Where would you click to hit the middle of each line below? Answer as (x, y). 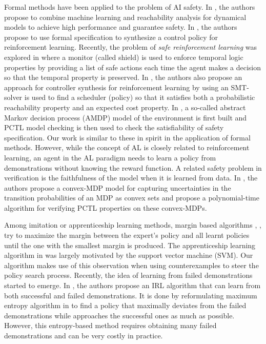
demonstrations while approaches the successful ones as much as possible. (119, 315)
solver (13, 97)
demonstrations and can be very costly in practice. (84, 335)
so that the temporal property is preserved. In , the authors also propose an (123, 77)
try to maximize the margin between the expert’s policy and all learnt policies (127, 235)
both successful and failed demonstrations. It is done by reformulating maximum (131, 295)
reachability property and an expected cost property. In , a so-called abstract (125, 107)
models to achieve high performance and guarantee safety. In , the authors (121, 27)
